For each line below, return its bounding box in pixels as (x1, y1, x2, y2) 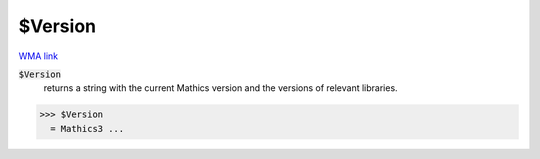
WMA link (18, 50, 59, 62)
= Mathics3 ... (50, 123, 125, 134)
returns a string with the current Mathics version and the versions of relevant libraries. (43, 82, 399, 94)
